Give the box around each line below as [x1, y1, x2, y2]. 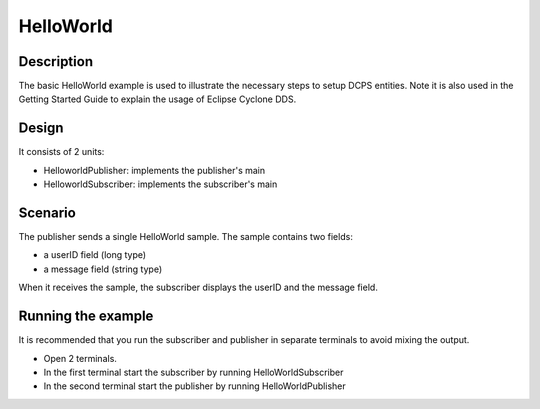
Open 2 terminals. [43, 352, 117, 364]
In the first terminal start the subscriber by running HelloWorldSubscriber [43, 366, 344, 378]
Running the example [18, 308, 154, 325]
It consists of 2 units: [18, 146, 105, 158]
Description [18, 53, 94, 70]
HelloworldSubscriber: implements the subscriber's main [43, 178, 278, 190]
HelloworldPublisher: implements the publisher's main [43, 164, 266, 176]
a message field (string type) [43, 263, 163, 275]
